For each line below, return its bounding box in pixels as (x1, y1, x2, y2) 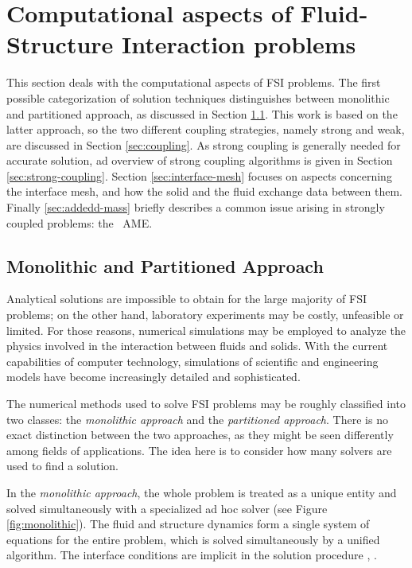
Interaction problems (122, 28, 356, 60)
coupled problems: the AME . (6, 214, 153, 231)
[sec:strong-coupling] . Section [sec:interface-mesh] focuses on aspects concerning (6, 167, 392, 184)
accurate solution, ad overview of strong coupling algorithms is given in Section (6, 152, 393, 169)
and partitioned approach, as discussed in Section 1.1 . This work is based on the (6, 105, 398, 122)
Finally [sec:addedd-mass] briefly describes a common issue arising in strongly (6, 199, 385, 216)
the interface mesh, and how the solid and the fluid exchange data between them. (6, 183, 402, 200)
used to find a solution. (6, 457, 119, 474)
